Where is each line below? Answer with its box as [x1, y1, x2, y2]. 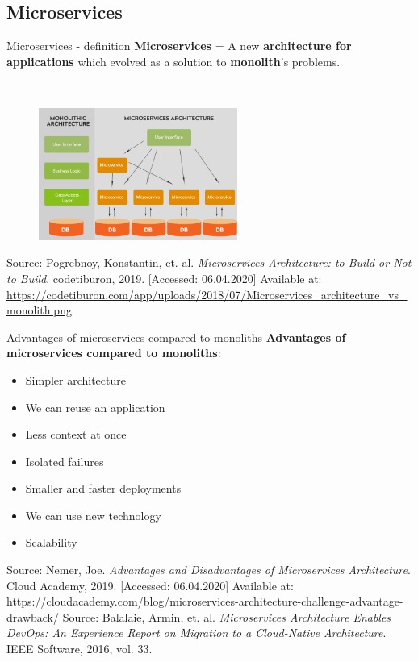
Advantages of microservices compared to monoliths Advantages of [6, 328, 346, 345]
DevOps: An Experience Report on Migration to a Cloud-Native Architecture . [6, 624, 387, 641]
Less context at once [25, 426, 127, 443]
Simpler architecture [25, 371, 126, 388]
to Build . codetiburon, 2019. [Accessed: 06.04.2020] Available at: [6, 269, 322, 286]
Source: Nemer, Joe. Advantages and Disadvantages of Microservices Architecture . [6, 561, 411, 578]
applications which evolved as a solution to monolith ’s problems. [6, 52, 341, 69]
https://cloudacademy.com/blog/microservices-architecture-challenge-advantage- [6, 593, 403, 610]
